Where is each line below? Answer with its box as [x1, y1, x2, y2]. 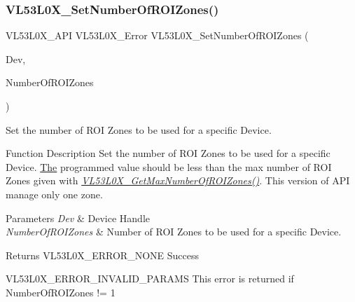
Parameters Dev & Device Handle [6, 210, 150, 225]
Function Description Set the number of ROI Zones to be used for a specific [6, 146, 330, 160]
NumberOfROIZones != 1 [6, 284, 116, 299]
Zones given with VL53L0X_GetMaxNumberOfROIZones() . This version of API [6, 173, 350, 188]
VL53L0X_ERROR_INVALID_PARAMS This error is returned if [6, 271, 294, 286]
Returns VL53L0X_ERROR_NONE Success [6, 247, 199, 262]
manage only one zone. [6, 186, 103, 201]
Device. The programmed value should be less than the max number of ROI [6, 159, 332, 174]
